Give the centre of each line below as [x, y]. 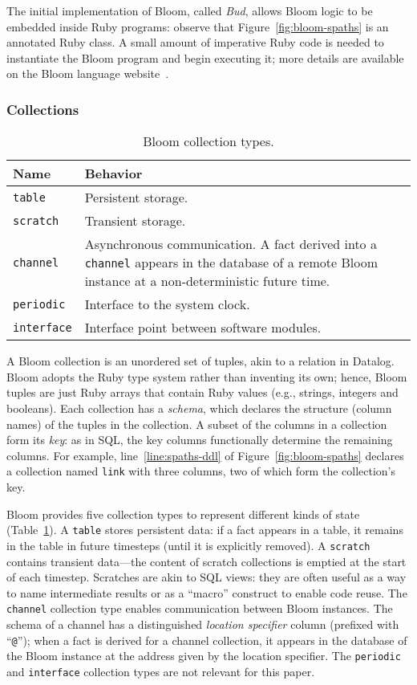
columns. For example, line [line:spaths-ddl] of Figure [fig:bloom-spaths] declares [205, 455]
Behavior [113, 173]
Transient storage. [135, 221]
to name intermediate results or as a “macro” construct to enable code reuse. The [207, 592]
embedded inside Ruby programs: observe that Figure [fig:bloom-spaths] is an [198, 26]
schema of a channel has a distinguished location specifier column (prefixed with [203, 624]
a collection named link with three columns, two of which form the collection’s [201, 471]
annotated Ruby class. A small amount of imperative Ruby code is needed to [195, 42]
